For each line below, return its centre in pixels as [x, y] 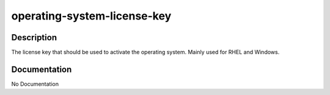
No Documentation [35, 84]
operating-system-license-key [91, 16]
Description [34, 37]
